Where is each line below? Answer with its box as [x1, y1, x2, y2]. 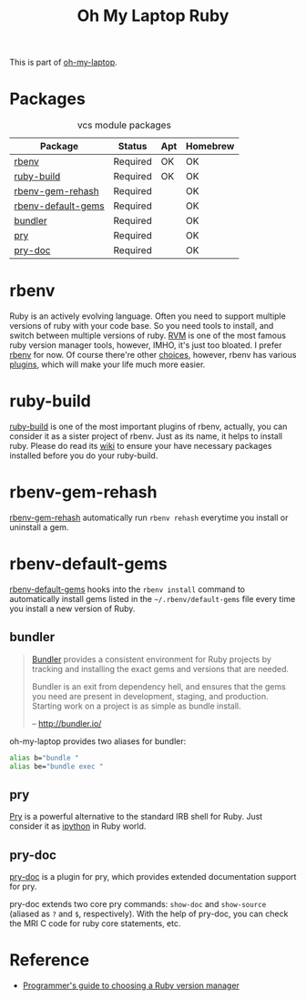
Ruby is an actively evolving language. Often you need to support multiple [9, 311, 287, 321]
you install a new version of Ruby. [9, 603, 136, 614]
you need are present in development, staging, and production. [31, 690, 269, 701]
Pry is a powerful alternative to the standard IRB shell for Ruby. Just [9, 811, 263, 822]
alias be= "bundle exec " [9, 761, 104, 770]
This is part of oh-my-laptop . [9, 56, 118, 68]
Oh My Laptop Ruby [76, 5, 229, 26]
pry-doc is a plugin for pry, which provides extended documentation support [9, 872, 297, 883]
